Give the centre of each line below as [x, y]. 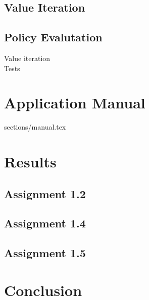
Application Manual [75, 103]
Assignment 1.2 [45, 193]
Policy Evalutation [53, 37]
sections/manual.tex [35, 127]
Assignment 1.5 [45, 253]
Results [30, 162]
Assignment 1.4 [45, 223]
